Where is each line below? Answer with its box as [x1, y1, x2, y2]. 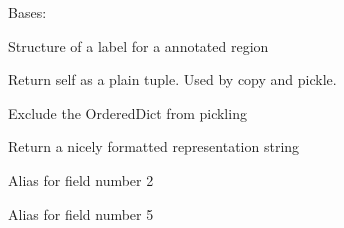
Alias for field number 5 [8, 203, 154, 224]
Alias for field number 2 [8, 169, 154, 190]
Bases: [8, 2, 47, 22]
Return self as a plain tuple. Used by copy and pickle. [8, 69, 337, 90]
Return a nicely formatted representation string [8, 136, 300, 157]
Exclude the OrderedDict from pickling [8, 102, 247, 123]
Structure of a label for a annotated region [8, 35, 269, 56]
